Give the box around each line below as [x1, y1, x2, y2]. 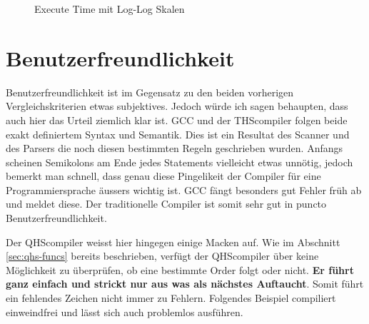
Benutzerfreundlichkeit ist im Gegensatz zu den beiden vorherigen [6, 84, 294, 99]
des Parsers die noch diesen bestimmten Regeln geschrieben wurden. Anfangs [6, 141, 343, 156]
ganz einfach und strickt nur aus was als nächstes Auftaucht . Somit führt [6, 276, 364, 291]
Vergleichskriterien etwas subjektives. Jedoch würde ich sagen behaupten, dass [6, 98, 348, 113]
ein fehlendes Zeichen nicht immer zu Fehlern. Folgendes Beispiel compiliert [6, 290, 336, 305]
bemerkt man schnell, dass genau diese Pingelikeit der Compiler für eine [6, 168, 321, 183]
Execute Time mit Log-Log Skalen [34, 1, 185, 16]
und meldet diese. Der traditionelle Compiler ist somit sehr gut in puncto [6, 196, 327, 211]
